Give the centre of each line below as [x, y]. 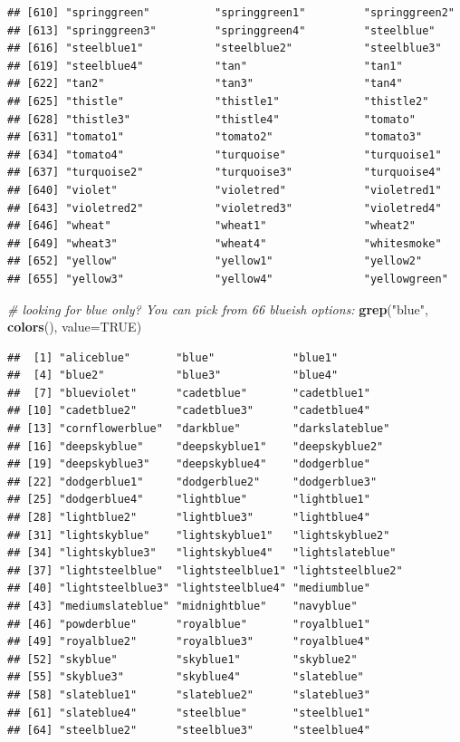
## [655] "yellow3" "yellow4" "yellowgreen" [228, 279]
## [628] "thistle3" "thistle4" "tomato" [212, 119]
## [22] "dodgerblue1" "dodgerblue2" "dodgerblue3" [192, 482]
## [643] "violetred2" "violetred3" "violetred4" [225, 208]
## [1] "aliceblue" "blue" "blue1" [173, 357]
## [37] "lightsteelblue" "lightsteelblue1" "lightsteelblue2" [205, 570]
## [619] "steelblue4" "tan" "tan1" [205, 66]
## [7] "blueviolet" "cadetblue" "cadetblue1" [189, 393]
